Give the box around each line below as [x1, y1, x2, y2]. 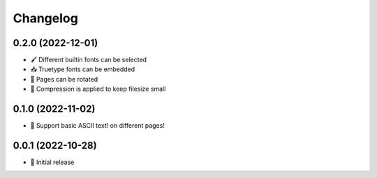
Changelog [13, 10, 78, 26]
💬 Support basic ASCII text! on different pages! [30, 121, 165, 130]
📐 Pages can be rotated [30, 75, 98, 83]
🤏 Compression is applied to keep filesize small [30, 84, 166, 94]
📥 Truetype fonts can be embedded [30, 65, 135, 73]
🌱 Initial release [30, 158, 75, 167]
